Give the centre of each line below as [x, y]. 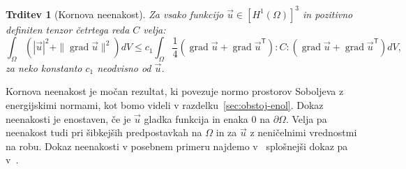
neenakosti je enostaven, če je [68, 118]
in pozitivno [328, 14]
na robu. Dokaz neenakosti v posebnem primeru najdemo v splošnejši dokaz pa [177, 146]
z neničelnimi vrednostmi [303, 132]
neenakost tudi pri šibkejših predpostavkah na [104, 132]
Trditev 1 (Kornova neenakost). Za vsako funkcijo [115, 14]
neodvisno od [124, 67]
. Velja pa [306, 118]
